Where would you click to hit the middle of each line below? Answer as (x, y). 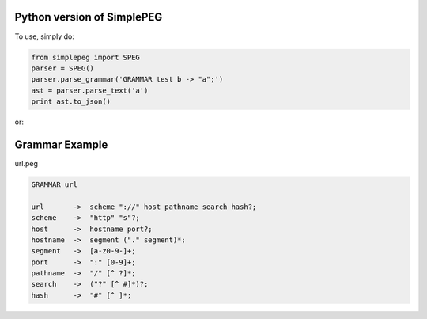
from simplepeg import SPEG (85, 57)
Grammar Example (61, 144)
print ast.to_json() (71, 102)
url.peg (26, 163)
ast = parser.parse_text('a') (90, 90)
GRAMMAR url (55, 184)
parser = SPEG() (63, 68)
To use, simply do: (44, 36)
